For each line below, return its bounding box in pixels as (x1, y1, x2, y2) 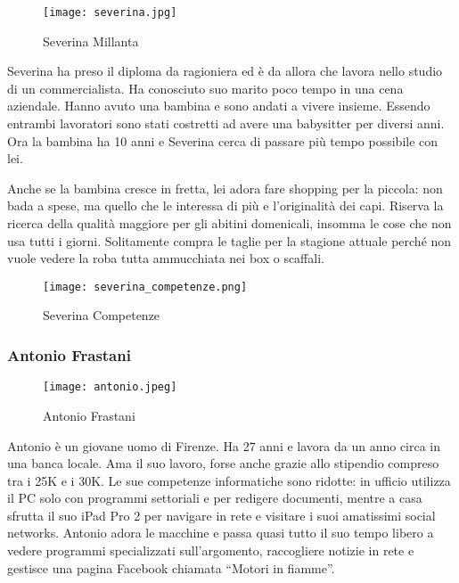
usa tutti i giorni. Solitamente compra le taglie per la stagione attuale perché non (7, 231, 452, 250)
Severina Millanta (43, 31, 139, 50)
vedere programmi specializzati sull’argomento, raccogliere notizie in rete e (7, 541, 414, 560)
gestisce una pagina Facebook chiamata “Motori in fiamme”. (7, 558, 335, 577)
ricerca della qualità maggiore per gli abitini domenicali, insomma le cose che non (7, 214, 452, 232)
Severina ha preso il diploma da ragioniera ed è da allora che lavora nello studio (7, 62, 443, 80)
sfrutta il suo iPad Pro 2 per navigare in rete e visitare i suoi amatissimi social (7, 505, 436, 524)
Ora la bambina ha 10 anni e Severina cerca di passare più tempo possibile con (7, 131, 439, 150)
